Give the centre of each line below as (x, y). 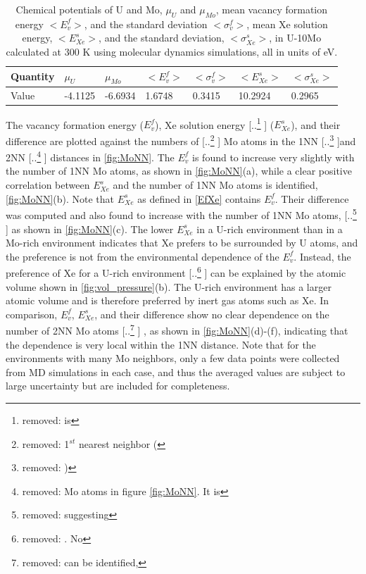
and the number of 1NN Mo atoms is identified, (215, 185)
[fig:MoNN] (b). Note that (60, 198)
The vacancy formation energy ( (75, 124)
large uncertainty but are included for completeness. (118, 386)
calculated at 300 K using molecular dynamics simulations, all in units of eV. (172, 51)
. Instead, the (322, 256)
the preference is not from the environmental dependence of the (143, 256)
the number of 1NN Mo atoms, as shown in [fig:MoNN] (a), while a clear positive (179, 171)
